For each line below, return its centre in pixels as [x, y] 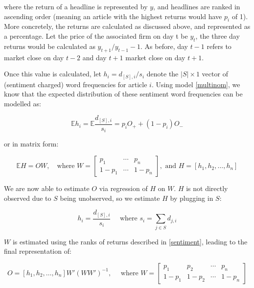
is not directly [207, 188]
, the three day [218, 36]
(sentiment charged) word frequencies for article [76, 84]
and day [94, 57]
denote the [162, 74]
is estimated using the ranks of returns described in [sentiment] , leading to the [130, 241]
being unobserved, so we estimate [110, 198]
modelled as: [23, 103]
